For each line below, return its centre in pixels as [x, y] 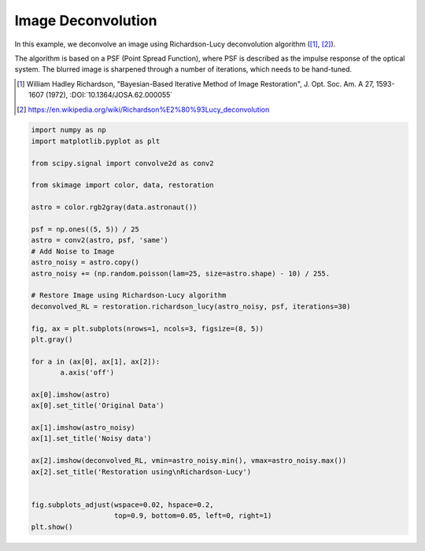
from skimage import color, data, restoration [122, 185]
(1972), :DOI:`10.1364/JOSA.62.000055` [109, 95]
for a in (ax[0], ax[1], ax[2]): [96, 361]
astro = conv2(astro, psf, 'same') [100, 240]
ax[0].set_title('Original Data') [98, 406]
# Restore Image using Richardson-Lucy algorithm [129, 296]
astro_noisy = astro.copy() [85, 263]
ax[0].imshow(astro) [70, 394]
